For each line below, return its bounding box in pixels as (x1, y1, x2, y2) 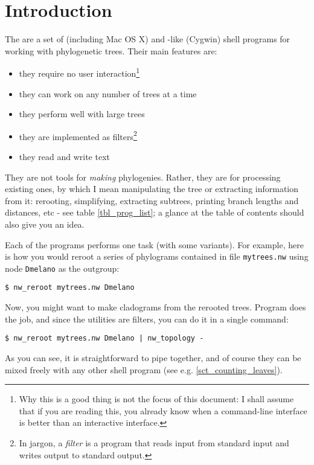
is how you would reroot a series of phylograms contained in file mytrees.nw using (5, 250, 309, 263)
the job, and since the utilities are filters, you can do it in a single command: (5, 312, 289, 325)
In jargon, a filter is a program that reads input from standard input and (19, 436, 289, 449)
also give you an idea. (5, 217, 85, 230)
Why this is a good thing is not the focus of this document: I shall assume (19, 393, 294, 405)
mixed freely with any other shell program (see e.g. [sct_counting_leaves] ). (5, 363, 283, 376)
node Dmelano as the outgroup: (5, 261, 120, 274)
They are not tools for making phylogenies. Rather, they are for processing (5, 170, 281, 183)
